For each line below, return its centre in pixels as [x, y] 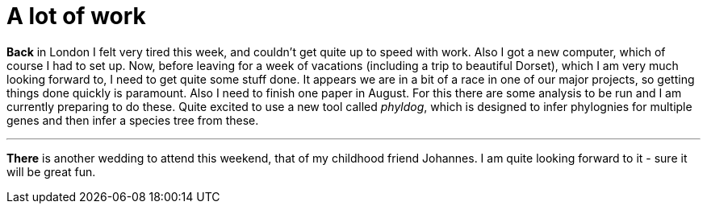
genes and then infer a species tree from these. [133, 120]
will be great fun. [51, 171]
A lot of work [76, 16]
